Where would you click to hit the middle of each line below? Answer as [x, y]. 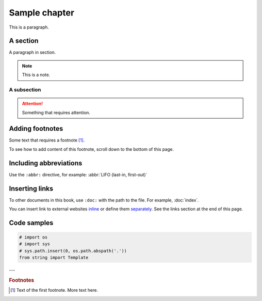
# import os [33, 237]
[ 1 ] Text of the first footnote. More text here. [54, 290]
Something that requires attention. [56, 112]
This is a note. [36, 75]
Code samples [31, 223]
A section [24, 41]
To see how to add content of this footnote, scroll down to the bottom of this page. [91, 149]
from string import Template [54, 258]
